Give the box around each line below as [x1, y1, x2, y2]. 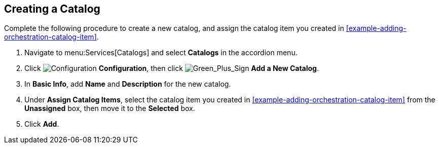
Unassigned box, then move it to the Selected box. [24, 104, 195, 113]
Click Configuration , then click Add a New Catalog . [24, 64, 319, 73]
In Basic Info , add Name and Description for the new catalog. [24, 80, 231, 89]
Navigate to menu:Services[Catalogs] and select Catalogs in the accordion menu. [24, 48, 298, 57]
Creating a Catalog [4, 3, 100, 15]
